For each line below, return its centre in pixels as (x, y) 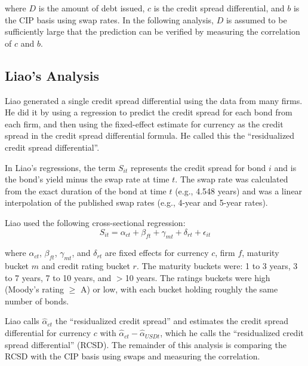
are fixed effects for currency (157, 253)
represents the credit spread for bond (198, 167)
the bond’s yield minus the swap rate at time (87, 179)
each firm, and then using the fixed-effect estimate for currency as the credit (144, 123)
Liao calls (22, 321)
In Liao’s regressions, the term (60, 167)
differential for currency (48, 333)
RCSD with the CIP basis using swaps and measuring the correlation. (133, 356)
